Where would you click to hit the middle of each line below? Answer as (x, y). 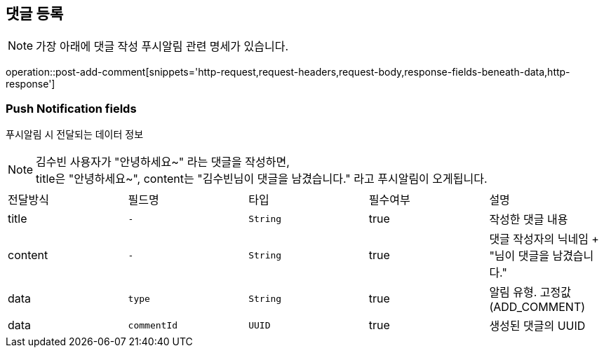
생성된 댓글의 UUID (537, 326)
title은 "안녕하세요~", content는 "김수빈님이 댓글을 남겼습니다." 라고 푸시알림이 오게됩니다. (262, 179)
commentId (153, 325)
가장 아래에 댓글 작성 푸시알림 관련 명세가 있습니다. (162, 47)
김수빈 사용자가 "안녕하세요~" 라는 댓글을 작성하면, (163, 162)
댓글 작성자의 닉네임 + (544, 239)
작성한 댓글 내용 (529, 220)
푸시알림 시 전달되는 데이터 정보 (75, 134)
